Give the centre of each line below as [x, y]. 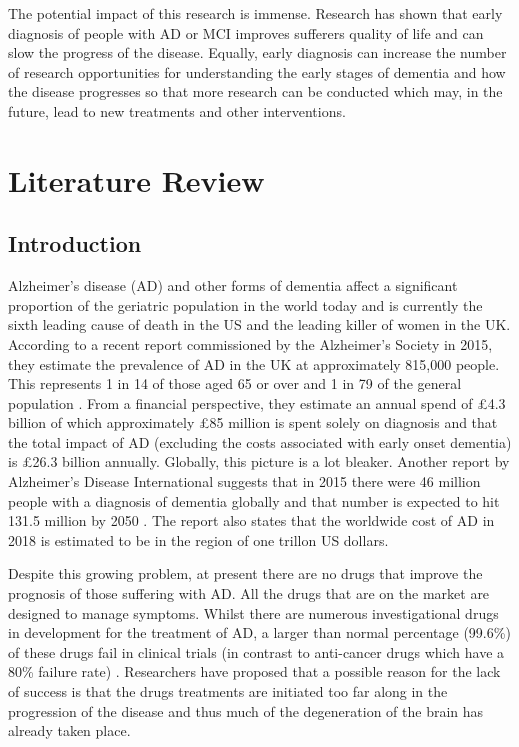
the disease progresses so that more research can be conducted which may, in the [255, 91]
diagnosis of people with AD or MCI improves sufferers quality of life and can [246, 32]
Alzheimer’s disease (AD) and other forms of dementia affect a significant [233, 285]
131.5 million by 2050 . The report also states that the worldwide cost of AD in [251, 520]
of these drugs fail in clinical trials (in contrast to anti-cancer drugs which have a [256, 651]
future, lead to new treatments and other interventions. [177, 110]
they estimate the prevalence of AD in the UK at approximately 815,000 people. [254, 363]
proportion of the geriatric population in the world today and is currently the [245, 304]
